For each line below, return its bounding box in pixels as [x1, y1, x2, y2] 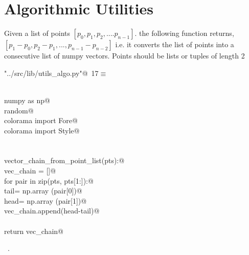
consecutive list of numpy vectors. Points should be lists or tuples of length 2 [4, 50, 245, 61]
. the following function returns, [134, 28, 234, 38]
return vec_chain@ [4, 225, 63, 236]
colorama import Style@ [4, 125, 80, 135]
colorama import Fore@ [4, 115, 78, 126]
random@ [4, 105, 34, 115]
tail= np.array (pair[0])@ [4, 185, 82, 196]
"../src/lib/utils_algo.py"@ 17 [4, 67, 99, 78]
